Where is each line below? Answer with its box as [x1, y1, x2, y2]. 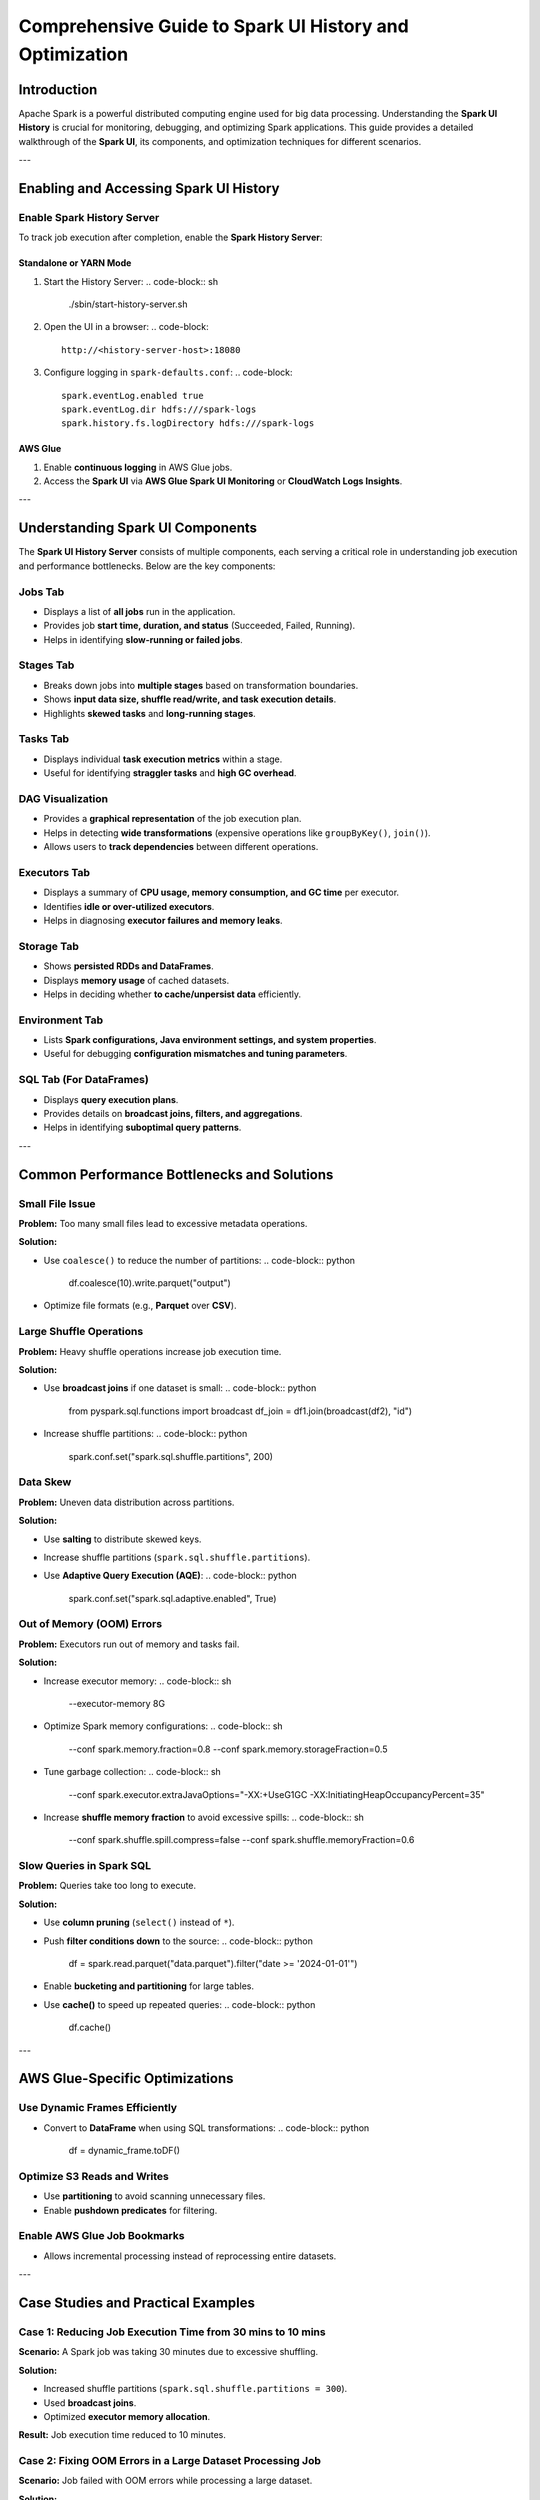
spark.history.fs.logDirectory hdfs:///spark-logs [61, 418, 315, 429]
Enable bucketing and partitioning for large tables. [43, 1980, 255, 1992]
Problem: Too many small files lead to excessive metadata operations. [18, 1217, 308, 1229]
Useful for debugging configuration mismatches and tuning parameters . [43, 1048, 348, 1060]
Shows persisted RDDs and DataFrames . [43, 960, 214, 972]
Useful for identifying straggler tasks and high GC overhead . [43, 767, 297, 779]
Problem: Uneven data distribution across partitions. [18, 1496, 235, 1508]
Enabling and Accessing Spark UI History [18, 180, 280, 197]
